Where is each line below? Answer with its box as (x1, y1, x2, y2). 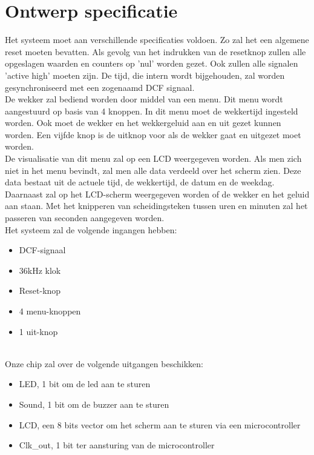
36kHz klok (19, 264, 61, 276)
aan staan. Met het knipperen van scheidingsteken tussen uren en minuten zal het (5, 199, 308, 212)
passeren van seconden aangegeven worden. (5, 211, 165, 224)
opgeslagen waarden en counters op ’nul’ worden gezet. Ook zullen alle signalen (5, 57, 298, 70)
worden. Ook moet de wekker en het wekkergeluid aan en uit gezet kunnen (5, 116, 281, 129)
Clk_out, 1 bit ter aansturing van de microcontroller (19, 439, 215, 451)
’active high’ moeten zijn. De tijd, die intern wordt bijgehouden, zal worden (5, 68, 285, 81)
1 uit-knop (19, 325, 58, 337)
